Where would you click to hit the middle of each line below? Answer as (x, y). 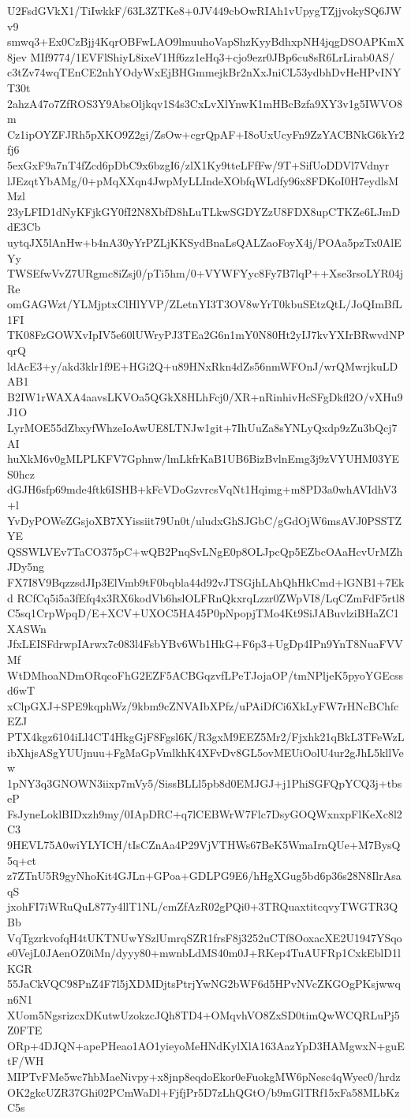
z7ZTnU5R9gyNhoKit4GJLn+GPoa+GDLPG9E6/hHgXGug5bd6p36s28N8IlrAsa (204, 876)
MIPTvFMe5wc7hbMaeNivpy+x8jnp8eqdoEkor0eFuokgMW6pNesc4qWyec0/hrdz (204, 1076)
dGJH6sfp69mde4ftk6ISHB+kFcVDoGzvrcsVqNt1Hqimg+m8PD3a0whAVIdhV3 (202, 489)
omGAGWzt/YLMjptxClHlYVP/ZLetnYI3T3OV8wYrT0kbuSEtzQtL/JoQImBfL (205, 304)
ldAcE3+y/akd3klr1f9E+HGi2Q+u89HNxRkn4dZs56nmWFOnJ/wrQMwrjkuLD (203, 365)
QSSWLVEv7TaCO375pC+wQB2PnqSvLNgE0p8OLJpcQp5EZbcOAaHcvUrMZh (205, 551)
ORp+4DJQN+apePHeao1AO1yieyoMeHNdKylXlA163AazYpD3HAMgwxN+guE (206, 1045)
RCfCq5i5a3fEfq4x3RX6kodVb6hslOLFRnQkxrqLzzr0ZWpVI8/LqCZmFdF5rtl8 (211, 597)
